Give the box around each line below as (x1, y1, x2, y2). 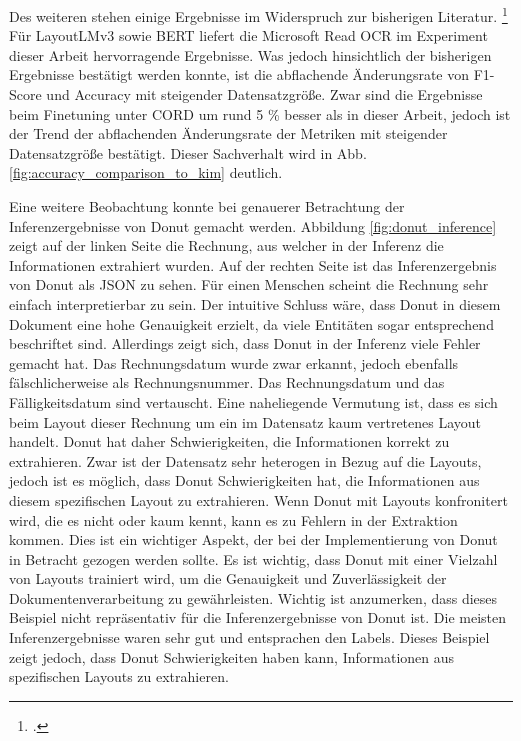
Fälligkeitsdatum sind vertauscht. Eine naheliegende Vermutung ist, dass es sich (9, 391, 498, 412)
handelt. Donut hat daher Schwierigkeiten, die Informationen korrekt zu (9, 431, 450, 452)
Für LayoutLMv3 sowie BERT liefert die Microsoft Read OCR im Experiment (9, 25, 488, 46)
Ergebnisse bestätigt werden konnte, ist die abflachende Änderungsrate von (9, 64, 470, 85)
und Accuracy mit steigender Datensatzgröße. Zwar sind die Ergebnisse (46, 84, 483, 105)
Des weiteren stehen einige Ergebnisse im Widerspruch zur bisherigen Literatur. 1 (9, 3, 508, 26)
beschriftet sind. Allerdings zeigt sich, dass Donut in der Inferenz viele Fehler (9, 333, 481, 354)
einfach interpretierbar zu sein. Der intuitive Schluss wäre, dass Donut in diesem (9, 293, 501, 314)
